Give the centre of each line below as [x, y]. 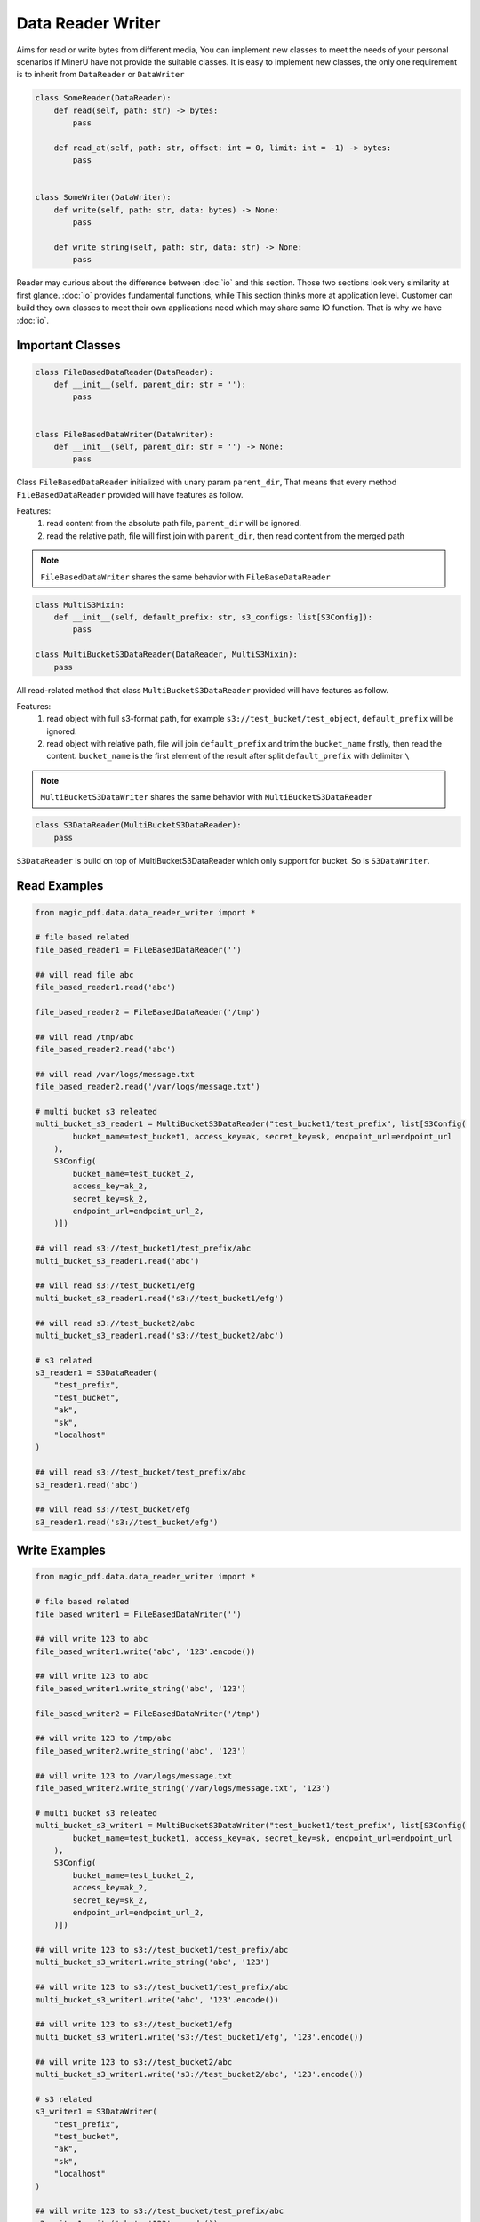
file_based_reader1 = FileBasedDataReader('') [138, 950]
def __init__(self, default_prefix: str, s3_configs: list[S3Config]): [213, 617]
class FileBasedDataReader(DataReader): [124, 372]
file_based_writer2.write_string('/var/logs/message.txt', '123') [183, 1788]
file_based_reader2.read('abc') [106, 1049]
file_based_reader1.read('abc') [106, 987]
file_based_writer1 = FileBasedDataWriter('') [138, 1614]
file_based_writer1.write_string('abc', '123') [140, 1688]
